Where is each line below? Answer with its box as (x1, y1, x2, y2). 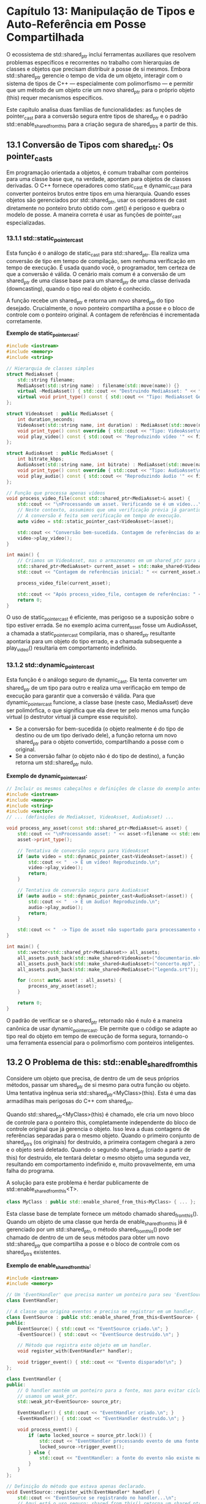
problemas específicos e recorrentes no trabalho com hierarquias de (6, 58, 180, 66)
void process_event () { (17, 1427, 78, 1433)
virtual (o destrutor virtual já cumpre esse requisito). (6, 713, 138, 720)
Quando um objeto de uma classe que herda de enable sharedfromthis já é (6, 1218, 188, 1227)
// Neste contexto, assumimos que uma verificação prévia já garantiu (17, 507, 202, 513)
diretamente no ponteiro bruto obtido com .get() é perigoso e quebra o (6, 204, 185, 212)
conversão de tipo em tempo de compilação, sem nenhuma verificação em (6, 257, 196, 264)
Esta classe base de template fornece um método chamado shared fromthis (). (6, 1210, 199, 1219)
